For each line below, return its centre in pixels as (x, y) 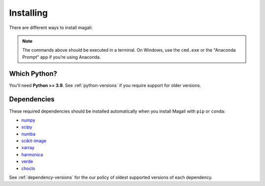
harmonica (32, 155)
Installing (28, 13)
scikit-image (34, 141)
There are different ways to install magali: (51, 28)
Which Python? (33, 74)
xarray (28, 148)
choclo (28, 168)
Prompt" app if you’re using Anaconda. (62, 57)
